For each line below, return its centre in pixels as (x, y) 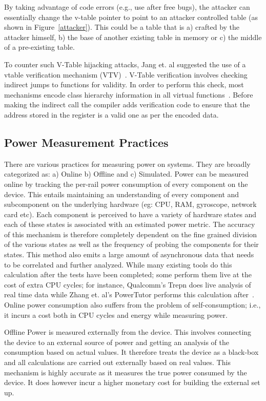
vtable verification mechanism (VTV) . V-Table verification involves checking (126, 74)
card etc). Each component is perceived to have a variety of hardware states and (130, 214)
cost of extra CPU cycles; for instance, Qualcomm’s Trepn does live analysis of (128, 284)
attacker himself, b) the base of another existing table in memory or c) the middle (133, 37)
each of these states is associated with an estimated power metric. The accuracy (130, 224)
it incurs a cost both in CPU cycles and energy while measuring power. (116, 314)
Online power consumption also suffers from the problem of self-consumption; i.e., (132, 305)
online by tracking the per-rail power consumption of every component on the (126, 184)
